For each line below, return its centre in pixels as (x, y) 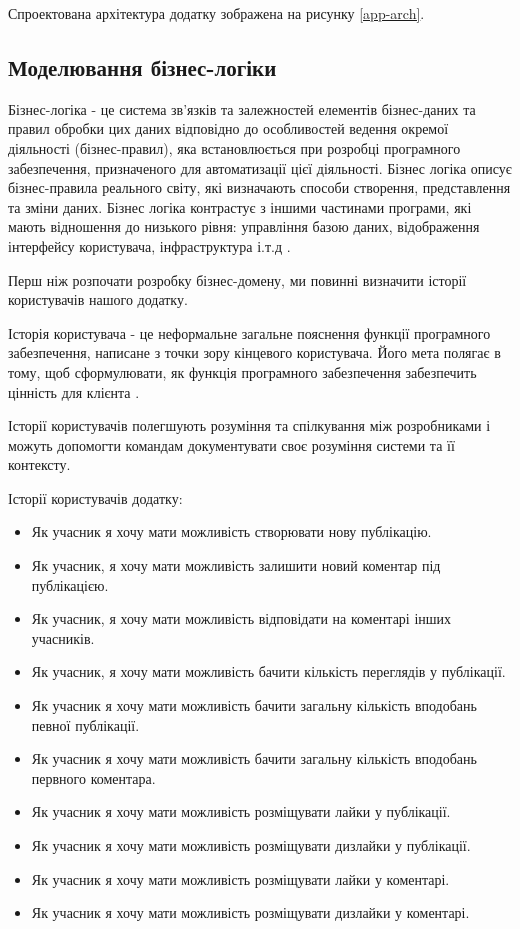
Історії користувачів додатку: (95, 497)
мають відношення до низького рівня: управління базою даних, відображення (244, 226)
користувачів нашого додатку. (98, 299)
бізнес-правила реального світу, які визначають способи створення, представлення (259, 187)
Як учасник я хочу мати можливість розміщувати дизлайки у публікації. (251, 845)
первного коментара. (93, 777)
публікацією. (70, 584)
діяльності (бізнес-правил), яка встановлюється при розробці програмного (234, 147)
